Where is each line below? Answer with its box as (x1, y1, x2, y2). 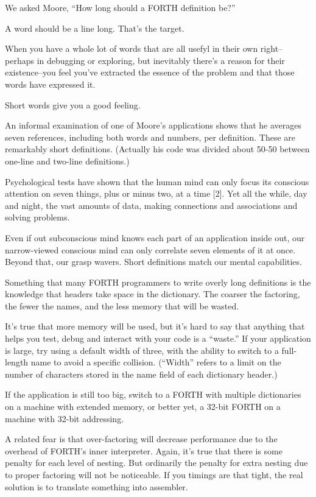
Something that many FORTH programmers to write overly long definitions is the (5, 275, 311, 288)
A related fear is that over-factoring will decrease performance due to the (5, 432, 278, 445)
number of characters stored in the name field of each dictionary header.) (5, 367, 278, 380)
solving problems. (5, 211, 70, 224)
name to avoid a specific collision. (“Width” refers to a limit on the (30, 356, 281, 368)
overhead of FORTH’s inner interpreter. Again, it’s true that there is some (5, 444, 283, 457)
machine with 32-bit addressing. (5, 412, 124, 425)
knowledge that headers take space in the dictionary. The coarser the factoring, (5, 287, 300, 300)
